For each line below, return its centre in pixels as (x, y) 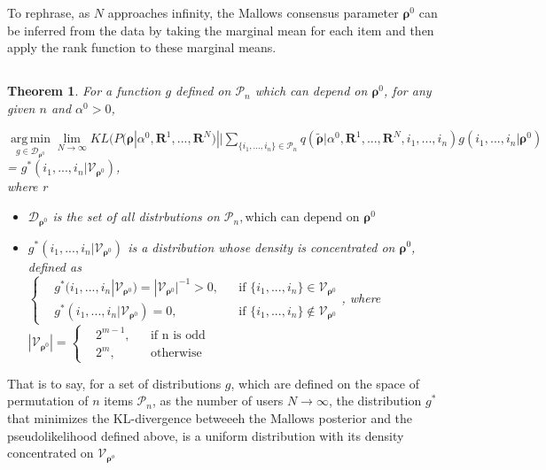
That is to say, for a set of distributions (114, 383)
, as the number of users (218, 401)
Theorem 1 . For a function (84, 91)
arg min (31, 139)
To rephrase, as (49, 12)
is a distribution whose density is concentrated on (261, 247)
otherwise (176, 354)
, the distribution (375, 401)
